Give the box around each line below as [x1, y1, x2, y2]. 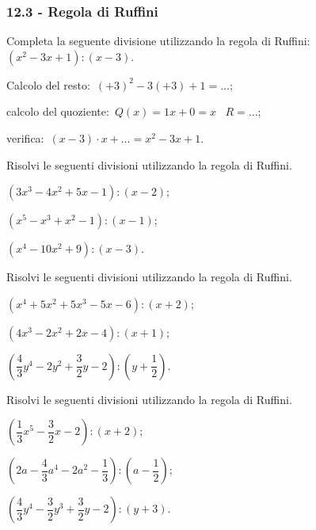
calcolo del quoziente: [6, 103, 109, 120]
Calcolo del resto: [6, 76, 90, 93]
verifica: [6, 130, 44, 146]
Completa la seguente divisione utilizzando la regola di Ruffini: [6, 32, 310, 49]
